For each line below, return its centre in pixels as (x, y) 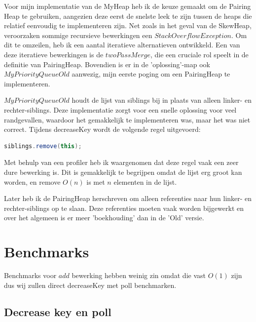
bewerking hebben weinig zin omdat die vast (139, 275)
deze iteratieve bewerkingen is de (54, 54)
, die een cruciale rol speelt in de (199, 54)
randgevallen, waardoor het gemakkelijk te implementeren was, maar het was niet (127, 119)
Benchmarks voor (30, 275)
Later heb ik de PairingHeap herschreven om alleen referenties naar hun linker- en (128, 198)
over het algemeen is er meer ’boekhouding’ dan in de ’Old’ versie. (104, 218)
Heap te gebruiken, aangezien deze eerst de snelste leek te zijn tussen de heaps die (128, 16)
